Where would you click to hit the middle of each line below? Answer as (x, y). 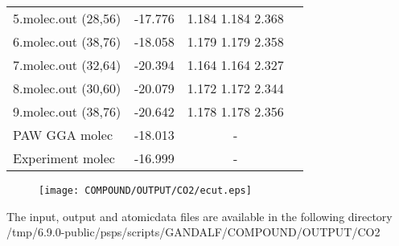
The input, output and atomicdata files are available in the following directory (199, 216)
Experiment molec (64, 158)
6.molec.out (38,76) (67, 41)
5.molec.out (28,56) (67, 18)
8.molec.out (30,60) (67, 88)
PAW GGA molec (63, 135)
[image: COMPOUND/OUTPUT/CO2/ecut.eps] (145, 191)
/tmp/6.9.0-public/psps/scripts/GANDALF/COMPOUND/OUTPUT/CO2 (193, 232)
